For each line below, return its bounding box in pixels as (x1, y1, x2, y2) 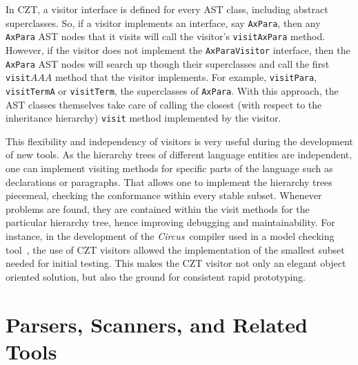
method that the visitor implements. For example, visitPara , (54, 70, 317, 84)
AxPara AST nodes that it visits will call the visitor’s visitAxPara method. (6, 29, 326, 44)
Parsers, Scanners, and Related (6, 310, 308, 338)
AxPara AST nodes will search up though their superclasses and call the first (6, 56, 330, 71)
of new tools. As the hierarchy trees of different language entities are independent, (6, 147, 352, 162)
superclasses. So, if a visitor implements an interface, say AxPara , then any (6, 15, 321, 30)
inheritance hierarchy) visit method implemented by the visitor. (6, 111, 281, 125)
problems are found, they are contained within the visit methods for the (6, 201, 310, 216)
